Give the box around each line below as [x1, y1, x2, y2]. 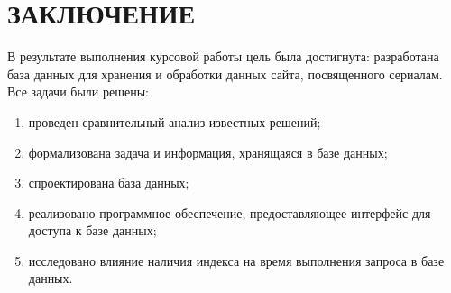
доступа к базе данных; [28, 221, 157, 240]
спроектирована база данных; [28, 173, 189, 192]
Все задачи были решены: [7, 82, 149, 101]
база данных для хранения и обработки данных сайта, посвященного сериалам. [7, 64, 443, 83]
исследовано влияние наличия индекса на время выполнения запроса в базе [28, 251, 445, 270]
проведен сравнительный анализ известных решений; [28, 112, 321, 131]
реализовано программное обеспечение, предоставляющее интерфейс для [28, 203, 431, 222]
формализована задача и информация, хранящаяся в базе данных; [28, 142, 388, 161]
